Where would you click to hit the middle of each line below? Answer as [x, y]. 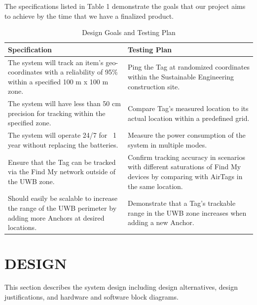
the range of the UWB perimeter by [62, 208]
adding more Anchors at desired [56, 217]
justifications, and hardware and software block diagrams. [92, 296]
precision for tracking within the [57, 113]
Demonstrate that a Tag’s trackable [182, 203]
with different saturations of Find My [184, 167]
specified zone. [30, 123]
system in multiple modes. [167, 144]
